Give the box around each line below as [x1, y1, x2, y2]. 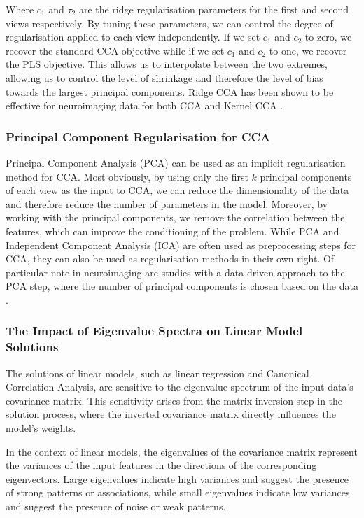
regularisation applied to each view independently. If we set [6, 29, 260, 44]
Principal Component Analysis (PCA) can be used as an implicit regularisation [6, 155, 346, 169]
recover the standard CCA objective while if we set [6, 43, 225, 57]
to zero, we [304, 29, 352, 44]
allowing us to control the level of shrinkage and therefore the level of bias [6, 70, 323, 85]
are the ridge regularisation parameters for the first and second [78, 2, 349, 16]
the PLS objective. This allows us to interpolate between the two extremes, [6, 57, 328, 71]
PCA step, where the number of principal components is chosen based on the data [6, 279, 358, 293]
